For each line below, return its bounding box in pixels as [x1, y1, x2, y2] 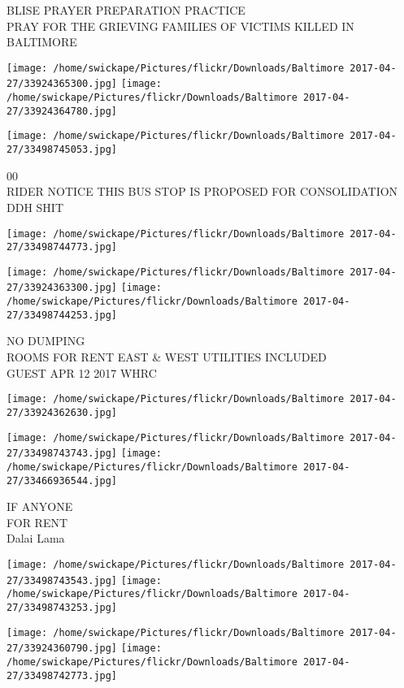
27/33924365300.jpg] [7, 78, 118, 90]
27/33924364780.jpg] [7, 105, 118, 117]
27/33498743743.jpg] [7, 448, 118, 460]
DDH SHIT [7, 198, 63, 215]
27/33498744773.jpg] [7, 241, 118, 253]
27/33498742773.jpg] [7, 669, 118, 682]
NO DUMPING [7, 332, 85, 349]
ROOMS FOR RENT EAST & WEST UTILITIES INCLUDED [7, 348, 327, 366]
